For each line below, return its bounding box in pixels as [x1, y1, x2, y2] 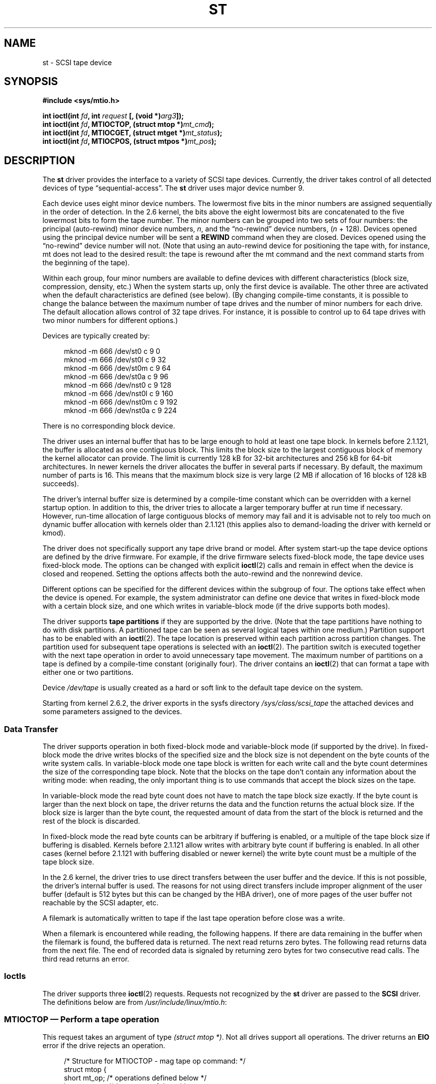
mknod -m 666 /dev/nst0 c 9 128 [64, 381, 172, 390]
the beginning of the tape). [42, 258, 130, 267]
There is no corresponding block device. [42, 422, 175, 431]
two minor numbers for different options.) [42, 316, 178, 325]
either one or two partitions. [42, 668, 133, 677]
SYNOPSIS [4, 75, 58, 88]
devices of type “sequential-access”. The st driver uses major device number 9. [42, 184, 305, 193]
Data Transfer [4, 724, 58, 734]
